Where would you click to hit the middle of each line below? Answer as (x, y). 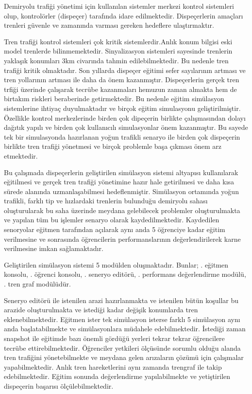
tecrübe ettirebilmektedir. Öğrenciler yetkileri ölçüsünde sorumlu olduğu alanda (122, 348)
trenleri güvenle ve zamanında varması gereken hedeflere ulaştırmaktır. (109, 25)
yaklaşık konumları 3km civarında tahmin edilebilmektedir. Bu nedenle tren (116, 60)
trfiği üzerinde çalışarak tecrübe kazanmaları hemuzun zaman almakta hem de (120, 89)
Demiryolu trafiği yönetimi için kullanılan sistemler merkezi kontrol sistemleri (119, 6)
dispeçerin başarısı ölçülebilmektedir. (59, 385)
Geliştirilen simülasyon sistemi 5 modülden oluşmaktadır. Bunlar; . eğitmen (116, 264)
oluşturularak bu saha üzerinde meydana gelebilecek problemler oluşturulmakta (122, 210)
